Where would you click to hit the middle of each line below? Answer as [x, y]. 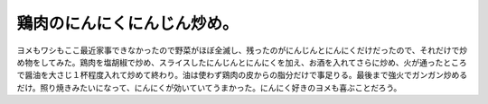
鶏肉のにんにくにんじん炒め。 [127, 23]
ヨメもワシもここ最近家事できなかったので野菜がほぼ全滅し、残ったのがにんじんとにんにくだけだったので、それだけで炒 [242, 50]
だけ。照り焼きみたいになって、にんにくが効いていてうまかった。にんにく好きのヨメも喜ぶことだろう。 [209, 87]
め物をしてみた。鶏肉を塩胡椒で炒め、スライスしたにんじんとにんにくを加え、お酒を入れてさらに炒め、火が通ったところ [242, 62]
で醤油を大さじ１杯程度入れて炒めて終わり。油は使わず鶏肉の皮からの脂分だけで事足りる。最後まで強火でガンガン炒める [242, 75]
